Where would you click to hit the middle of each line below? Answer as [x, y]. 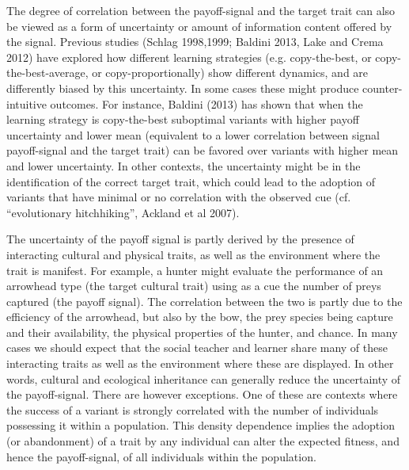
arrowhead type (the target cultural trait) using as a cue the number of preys [194, 286]
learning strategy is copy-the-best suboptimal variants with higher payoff [183, 119]
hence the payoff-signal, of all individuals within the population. [161, 456]
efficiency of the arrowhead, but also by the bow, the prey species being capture [200, 317]
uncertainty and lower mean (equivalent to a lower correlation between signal [193, 134]
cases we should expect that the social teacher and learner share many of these [197, 348]
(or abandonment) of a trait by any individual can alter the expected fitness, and [203, 441]
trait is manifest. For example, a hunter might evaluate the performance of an [195, 270]
